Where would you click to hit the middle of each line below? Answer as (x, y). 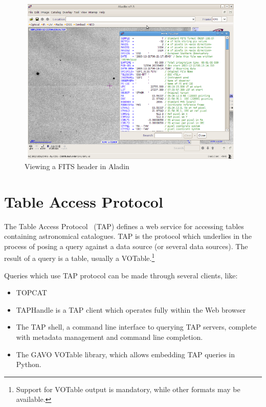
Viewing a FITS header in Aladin (77, 166)
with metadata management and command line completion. (109, 337)
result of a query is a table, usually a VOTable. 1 (80, 257)
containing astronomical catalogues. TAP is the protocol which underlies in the (128, 236)
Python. (29, 364)
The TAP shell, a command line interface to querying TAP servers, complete (136, 327)
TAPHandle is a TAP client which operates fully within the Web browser (131, 309)
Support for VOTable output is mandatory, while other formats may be (128, 389)
